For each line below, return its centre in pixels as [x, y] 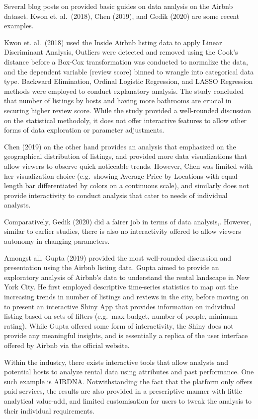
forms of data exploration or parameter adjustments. [84, 130]
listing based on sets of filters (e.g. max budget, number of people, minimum [121, 316]
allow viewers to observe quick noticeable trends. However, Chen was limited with [129, 166]
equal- [231, 175]
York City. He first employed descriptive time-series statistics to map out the [121, 287]
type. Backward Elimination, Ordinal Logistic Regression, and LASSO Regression [129, 81]
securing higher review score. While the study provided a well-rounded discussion [128, 110]
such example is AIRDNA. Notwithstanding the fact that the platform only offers [128, 381]
